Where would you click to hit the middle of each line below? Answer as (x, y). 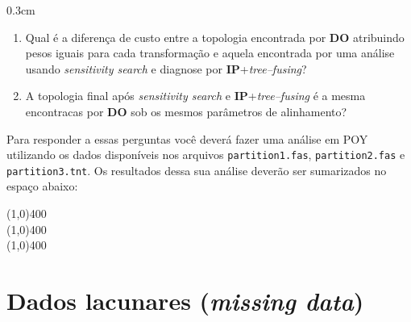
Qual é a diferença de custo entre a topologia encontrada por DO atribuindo (215, 37)
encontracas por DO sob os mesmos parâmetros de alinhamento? (186, 111)
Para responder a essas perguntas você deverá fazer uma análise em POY (187, 138)
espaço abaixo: (42, 186)
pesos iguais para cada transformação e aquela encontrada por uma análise (210, 53)
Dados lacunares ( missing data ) (185, 301)
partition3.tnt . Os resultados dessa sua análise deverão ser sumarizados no (197, 170)
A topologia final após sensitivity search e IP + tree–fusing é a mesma (195, 96)
